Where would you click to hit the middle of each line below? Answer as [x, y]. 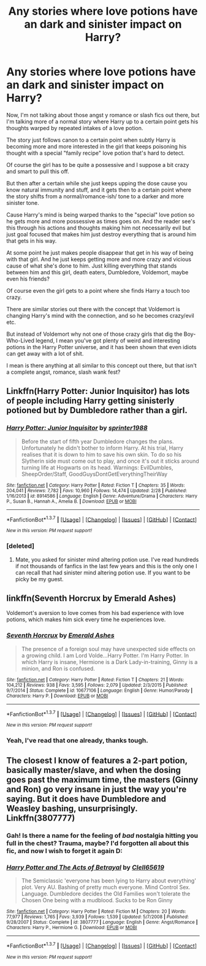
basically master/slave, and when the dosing [93, 770]
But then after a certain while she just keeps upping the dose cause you [97, 183]
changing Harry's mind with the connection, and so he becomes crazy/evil [100, 315]
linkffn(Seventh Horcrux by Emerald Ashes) [91, 598]
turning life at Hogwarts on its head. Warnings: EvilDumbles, [97, 467]
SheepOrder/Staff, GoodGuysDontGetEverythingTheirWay [94, 474]
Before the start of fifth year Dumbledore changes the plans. [97, 441]
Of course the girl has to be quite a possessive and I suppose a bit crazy [98, 164]
